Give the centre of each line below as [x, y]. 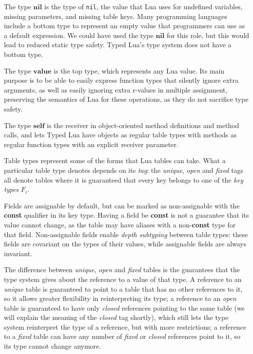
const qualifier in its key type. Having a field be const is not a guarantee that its [126, 215]
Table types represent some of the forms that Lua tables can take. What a [115, 160]
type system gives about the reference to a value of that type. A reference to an [123, 279]
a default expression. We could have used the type [79, 35]
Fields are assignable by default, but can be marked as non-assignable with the [122, 205]
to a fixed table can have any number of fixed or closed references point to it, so [122, 336]
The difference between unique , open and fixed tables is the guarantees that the [122, 270]
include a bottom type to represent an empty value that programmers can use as [125, 26]
